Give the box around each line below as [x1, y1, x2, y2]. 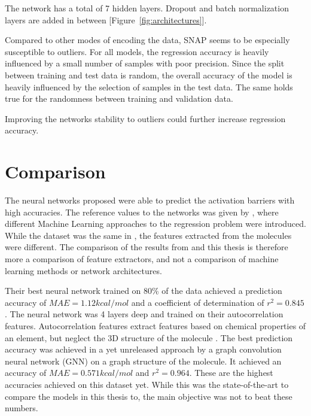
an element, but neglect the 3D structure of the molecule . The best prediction [5, 331, 293, 344]
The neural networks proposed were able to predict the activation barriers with [5, 194, 295, 207]
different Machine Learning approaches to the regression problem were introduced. [5, 217, 306, 230]
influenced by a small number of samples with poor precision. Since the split [5, 57, 285, 69]
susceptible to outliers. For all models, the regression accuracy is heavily [5, 45, 269, 57]
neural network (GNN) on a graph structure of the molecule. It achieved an [5, 354, 282, 367]
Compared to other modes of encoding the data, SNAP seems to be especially [5, 34, 290, 46]
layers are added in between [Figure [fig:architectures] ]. [5, 13, 207, 26]
